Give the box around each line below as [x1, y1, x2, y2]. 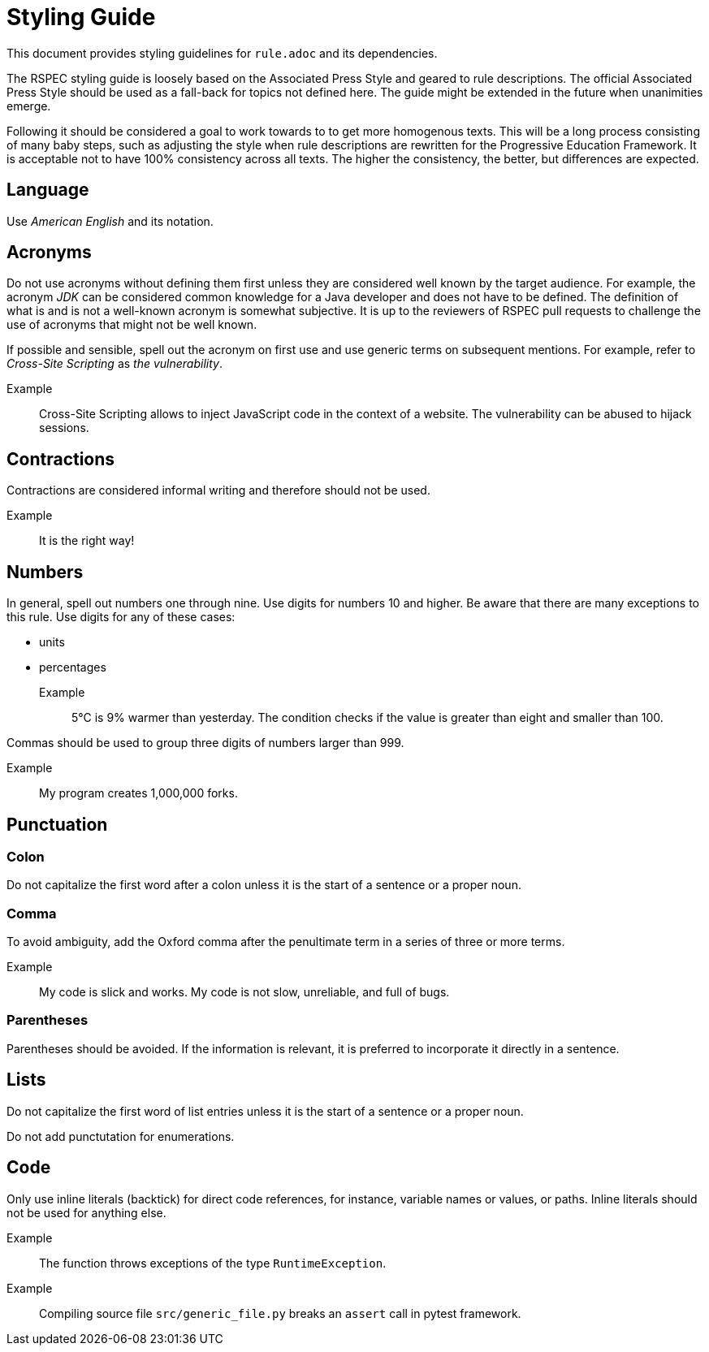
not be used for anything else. [6, 1205, 166, 1220]
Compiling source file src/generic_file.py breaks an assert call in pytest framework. [39, 1306, 521, 1320]
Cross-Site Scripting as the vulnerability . [6, 356, 223, 371]
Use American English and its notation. [6, 214, 214, 228]
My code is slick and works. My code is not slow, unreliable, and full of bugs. [39, 985, 450, 1000]
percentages [39, 660, 106, 675]
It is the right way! [39, 533, 135, 548]
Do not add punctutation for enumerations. [6, 1129, 235, 1143]
